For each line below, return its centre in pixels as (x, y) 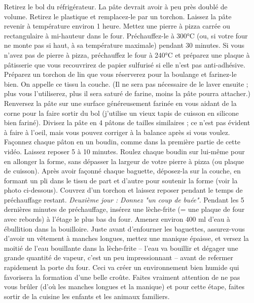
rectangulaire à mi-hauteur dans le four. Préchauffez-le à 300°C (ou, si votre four (126, 35)
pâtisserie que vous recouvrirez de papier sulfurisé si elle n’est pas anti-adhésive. (125, 64)
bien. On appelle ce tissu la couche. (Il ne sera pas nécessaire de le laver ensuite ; (126, 84)
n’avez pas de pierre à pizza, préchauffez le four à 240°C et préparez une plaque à (127, 54)
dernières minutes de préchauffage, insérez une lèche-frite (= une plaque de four (124, 209)
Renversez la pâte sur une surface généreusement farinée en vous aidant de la (120, 103)
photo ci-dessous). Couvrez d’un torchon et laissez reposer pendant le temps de (124, 190)
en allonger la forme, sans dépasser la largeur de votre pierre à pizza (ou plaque (124, 161)
